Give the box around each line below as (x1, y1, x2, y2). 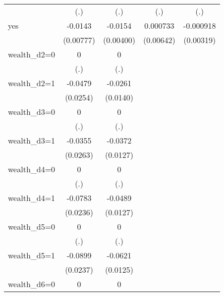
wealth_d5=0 (8, 221, 56, 232)
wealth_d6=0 (8, 278, 56, 290)
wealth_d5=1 (8, 249, 56, 261)
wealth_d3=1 (8, 135, 56, 146)
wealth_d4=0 (8, 163, 56, 175)
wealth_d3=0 (8, 106, 56, 117)
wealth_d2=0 (8, 49, 56, 60)
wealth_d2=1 (8, 77, 56, 89)
